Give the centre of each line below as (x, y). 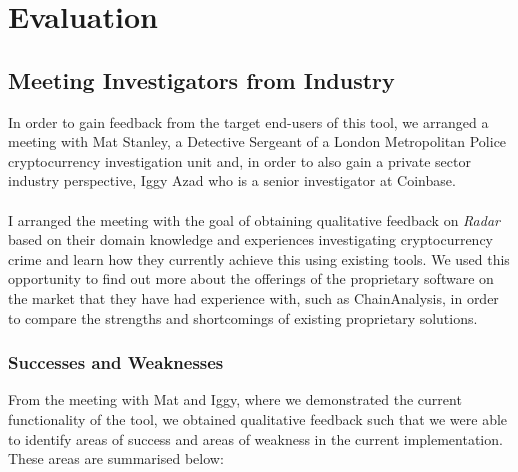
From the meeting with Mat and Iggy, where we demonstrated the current (235, 399)
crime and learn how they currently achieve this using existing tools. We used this (259, 258)
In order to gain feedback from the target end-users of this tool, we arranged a (248, 121)
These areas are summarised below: (116, 458)
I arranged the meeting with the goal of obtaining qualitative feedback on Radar (254, 219)
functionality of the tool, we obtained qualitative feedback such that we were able (258, 418)
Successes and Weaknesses (116, 362)
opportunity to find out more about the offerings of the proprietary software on (251, 278)
